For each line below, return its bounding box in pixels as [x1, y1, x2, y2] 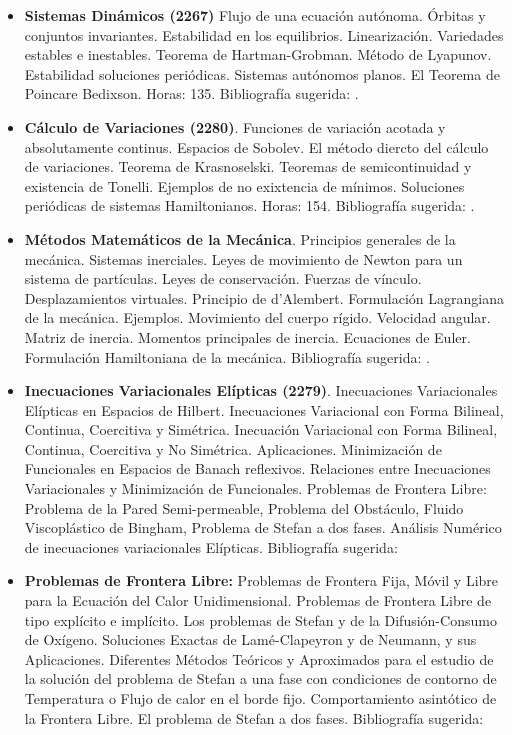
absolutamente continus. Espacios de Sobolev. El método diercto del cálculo [24, 136, 489, 157]
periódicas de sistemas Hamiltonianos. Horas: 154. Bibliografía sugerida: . [24, 195, 475, 216]
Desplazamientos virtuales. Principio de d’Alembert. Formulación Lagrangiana [24, 287, 504, 308]
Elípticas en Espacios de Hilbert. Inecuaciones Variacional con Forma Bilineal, [24, 399, 504, 420]
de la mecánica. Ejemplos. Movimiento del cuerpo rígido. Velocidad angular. [24, 307, 491, 328]
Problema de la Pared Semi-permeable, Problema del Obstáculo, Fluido [24, 497, 464, 518]
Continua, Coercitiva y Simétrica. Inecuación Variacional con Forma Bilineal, [24, 419, 498, 440]
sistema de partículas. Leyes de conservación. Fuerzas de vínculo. [24, 268, 422, 289]
